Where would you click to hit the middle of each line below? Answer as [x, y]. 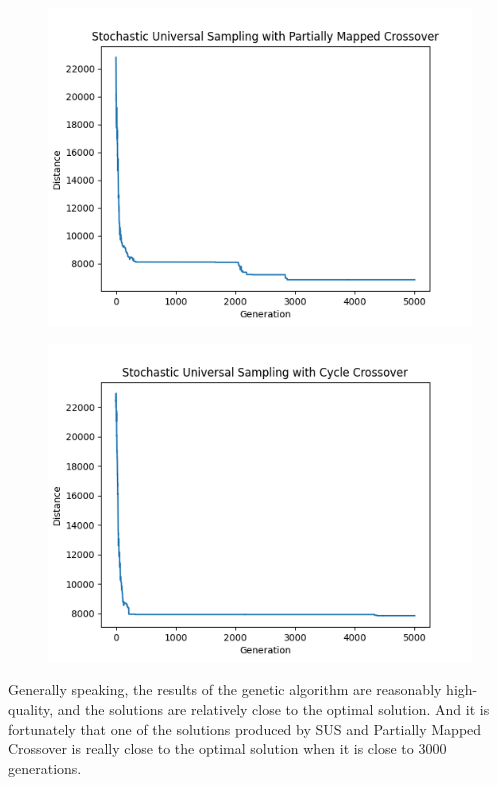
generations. [45, 767]
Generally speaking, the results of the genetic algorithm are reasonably [225, 689]
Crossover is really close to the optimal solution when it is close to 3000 [227, 748]
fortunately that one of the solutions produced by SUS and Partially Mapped [245, 728]
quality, [31, 708]
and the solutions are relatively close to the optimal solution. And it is [273, 708]
